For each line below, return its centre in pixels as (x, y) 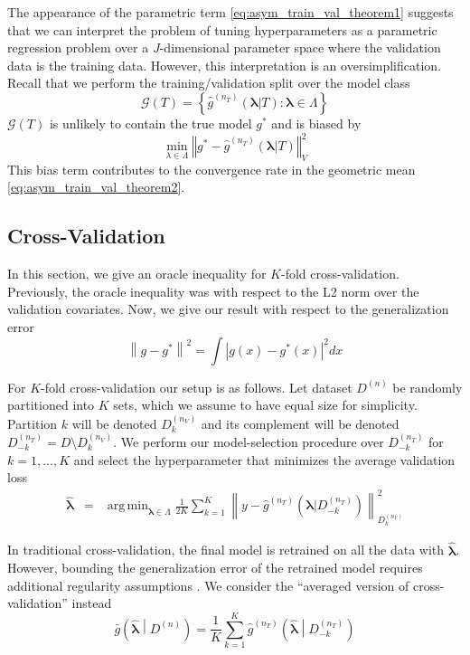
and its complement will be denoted (300, 423)
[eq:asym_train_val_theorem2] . (96, 187)
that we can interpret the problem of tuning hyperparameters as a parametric (222, 29)
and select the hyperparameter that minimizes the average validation (264, 459)
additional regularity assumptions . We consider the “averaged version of (208, 585)
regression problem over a (78, 47)
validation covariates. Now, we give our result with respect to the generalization (228, 309)
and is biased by (316, 123)
